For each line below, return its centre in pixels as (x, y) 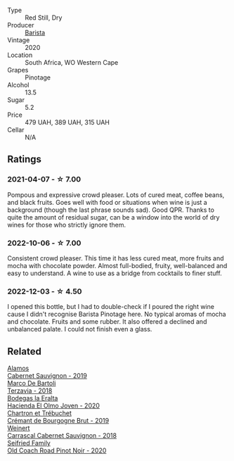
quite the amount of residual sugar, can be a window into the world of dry (113, 217)
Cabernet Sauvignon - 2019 (47, 376)
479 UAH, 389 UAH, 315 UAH (67, 122)
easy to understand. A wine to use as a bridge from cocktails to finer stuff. (115, 273)
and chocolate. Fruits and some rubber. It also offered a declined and (107, 322)
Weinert (19, 428)
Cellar (16, 130)
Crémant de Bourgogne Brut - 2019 (58, 421)
